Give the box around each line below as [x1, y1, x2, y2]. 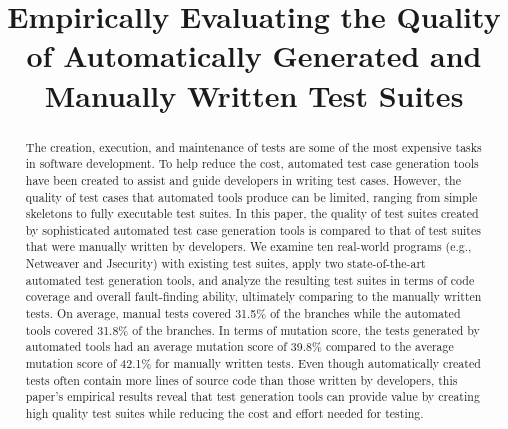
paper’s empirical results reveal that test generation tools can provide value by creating [25, 388, 480, 405]
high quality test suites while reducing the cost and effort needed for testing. [25, 405, 424, 422]
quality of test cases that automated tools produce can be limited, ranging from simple [25, 188, 478, 205]
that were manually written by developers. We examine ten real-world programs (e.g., [25, 238, 472, 255]
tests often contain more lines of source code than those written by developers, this [25, 371, 458, 388]
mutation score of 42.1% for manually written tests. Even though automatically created [25, 355, 481, 372]
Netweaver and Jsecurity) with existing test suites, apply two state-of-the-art [25, 255, 426, 272]
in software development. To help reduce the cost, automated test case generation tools [25, 155, 479, 172]
